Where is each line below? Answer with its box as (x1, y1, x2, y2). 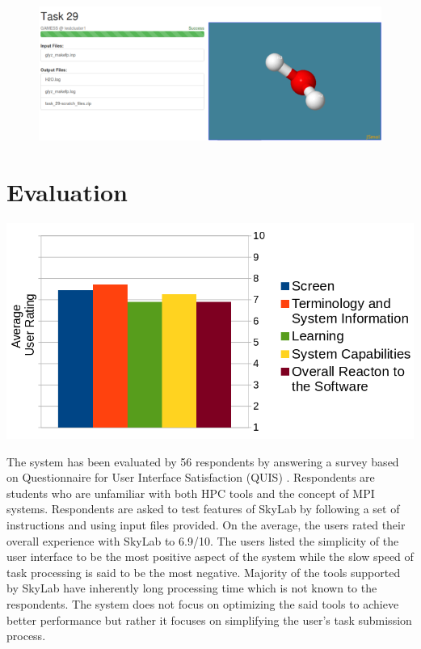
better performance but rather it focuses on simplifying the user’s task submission (6, 611, 412, 628)
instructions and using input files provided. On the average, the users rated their (6, 516, 406, 533)
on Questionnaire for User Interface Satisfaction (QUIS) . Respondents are (6, 469, 375, 486)
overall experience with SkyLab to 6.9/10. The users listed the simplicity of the (6, 532, 399, 549)
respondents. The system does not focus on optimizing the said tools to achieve (6, 595, 399, 612)
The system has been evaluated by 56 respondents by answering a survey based (6, 453, 399, 470)
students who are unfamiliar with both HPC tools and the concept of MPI (6, 484, 375, 501)
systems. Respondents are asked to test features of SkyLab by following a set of (6, 500, 400, 517)
